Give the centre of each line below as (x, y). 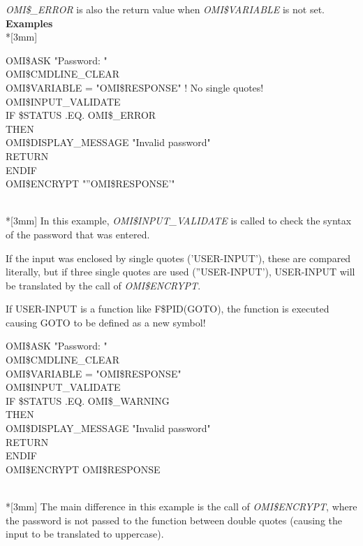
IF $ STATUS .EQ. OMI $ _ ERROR (81, 115)
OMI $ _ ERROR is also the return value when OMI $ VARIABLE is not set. (165, 9)
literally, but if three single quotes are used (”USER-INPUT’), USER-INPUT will (180, 272)
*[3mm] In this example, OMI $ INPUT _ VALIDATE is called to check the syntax (179, 221)
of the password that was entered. (78, 234)
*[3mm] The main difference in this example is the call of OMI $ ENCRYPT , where (181, 506)
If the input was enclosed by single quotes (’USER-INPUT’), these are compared (178, 258)
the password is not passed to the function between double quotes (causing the (174, 520)
